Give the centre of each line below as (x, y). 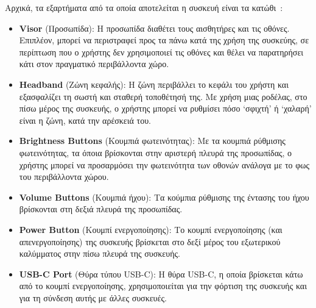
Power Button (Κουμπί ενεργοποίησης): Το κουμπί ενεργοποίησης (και (151, 229)
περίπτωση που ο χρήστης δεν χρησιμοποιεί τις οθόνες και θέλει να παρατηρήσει (161, 52)
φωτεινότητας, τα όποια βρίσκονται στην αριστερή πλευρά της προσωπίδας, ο (156, 152)
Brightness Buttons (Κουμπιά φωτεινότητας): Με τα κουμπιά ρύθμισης (152, 141)
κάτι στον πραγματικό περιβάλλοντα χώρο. (94, 64)
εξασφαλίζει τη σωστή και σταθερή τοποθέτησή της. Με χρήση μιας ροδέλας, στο (163, 96)
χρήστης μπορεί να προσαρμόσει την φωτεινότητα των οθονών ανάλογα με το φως (164, 164)
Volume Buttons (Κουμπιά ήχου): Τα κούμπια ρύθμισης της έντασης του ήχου (164, 197)
